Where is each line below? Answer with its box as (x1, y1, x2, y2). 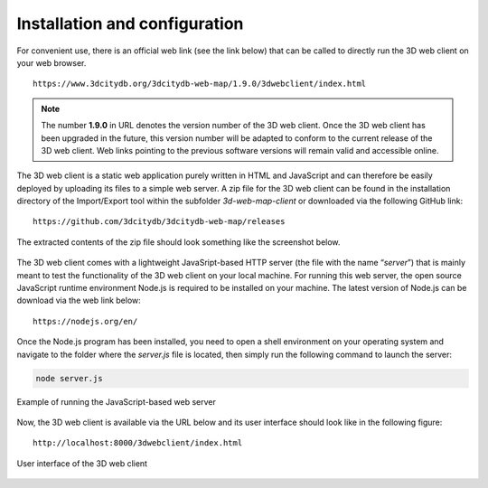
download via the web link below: (16, 295, 142, 306)
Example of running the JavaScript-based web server (16, 396, 216, 407)
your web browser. (16, 57, 87, 68)
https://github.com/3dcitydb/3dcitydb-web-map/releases (33, 217, 286, 227)
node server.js (35, 373, 103, 383)
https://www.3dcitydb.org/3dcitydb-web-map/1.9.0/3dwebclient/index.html (33, 79, 367, 89)
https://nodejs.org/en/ (33, 316, 138, 326)
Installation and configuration (16, 14, 244, 33)
